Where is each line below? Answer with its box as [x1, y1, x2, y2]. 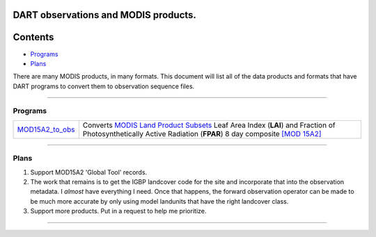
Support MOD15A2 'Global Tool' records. [30, 167, 148, 177]
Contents [13, 31, 54, 43]
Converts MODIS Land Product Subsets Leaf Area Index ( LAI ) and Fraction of [82, 120, 336, 130]
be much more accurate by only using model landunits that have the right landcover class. [30, 197, 289, 205]
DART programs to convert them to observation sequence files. [13, 82, 195, 90]
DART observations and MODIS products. [13, 9, 196, 21]
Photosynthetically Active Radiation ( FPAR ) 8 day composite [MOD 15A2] [82, 129, 322, 138]
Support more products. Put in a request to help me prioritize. [30, 207, 207, 215]
